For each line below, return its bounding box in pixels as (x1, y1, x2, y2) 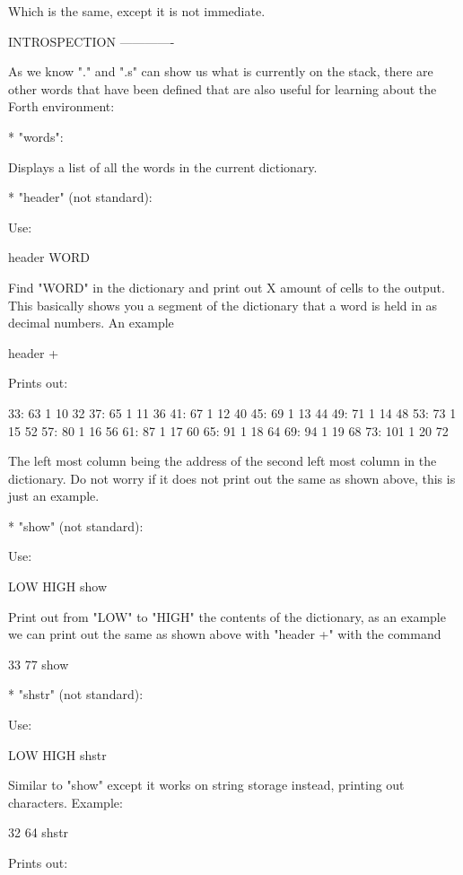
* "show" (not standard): (8, 516, 144, 535)
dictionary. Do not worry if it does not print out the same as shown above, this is (8, 468, 456, 487)
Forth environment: (8, 97, 115, 116)
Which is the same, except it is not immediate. (8, 2, 266, 20)
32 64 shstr (8, 823, 69, 842)
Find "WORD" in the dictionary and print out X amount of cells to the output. (8, 277, 445, 296)
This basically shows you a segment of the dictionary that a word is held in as (8, 295, 438, 314)
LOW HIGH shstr (8, 745, 107, 764)
